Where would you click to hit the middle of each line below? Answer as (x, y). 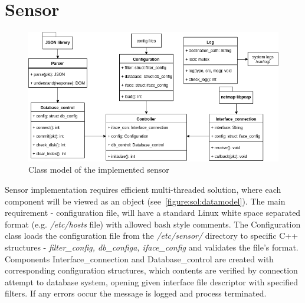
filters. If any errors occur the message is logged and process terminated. (136, 293)
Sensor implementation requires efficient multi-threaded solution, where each (143, 189)
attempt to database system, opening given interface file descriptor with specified (152, 281)
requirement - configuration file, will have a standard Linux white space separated (153, 213)
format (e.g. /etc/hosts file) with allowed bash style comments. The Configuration (153, 224)
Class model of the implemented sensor (99, 169)
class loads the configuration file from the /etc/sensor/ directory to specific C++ (152, 236)
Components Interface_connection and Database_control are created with (139, 258)
